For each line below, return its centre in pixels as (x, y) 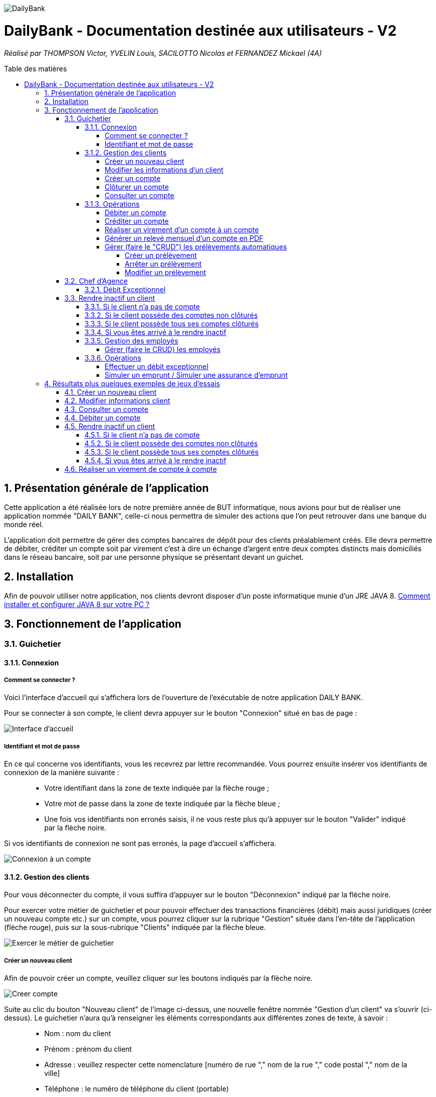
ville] (52, 1073)
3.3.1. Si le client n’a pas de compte (142, 306)
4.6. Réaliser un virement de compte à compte (141, 469)
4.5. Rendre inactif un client (110, 426)
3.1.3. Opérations (112, 204)
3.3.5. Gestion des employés (132, 341)
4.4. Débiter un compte (103, 417)
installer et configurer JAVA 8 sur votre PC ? (77, 605)
